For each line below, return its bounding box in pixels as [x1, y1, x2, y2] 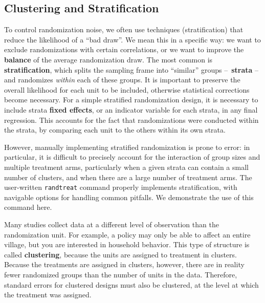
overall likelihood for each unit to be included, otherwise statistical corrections [4, 84, 250, 95]
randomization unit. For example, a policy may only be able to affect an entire [4, 229, 251, 240]
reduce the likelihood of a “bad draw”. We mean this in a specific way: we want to [4, 34, 261, 45]
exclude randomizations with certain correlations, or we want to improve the [4, 44, 244, 55]
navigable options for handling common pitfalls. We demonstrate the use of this [4, 191, 254, 202]
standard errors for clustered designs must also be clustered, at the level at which [4, 279, 259, 290]
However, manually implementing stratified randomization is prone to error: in [4, 141, 250, 152]
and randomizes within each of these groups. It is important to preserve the [4, 74, 240, 85]
